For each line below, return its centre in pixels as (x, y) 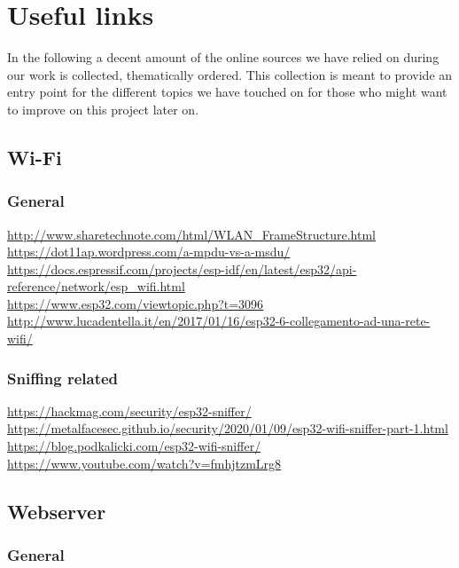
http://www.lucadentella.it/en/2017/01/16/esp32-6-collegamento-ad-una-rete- (219, 321)
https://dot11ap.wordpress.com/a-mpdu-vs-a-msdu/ (149, 252)
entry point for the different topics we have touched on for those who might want (227, 92)
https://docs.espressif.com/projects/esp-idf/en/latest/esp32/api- (182, 268)
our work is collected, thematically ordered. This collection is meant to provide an (230, 74)
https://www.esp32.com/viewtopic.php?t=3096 (136, 303)
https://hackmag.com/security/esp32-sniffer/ (129, 410)
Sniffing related (63, 378)
